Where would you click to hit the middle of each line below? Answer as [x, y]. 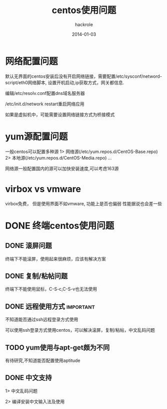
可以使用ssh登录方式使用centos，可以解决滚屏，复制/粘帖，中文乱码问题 [80, 330]
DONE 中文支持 [29, 378]
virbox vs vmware [43, 189]
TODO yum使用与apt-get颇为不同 [57, 348]
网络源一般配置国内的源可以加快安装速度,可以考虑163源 [62, 168]
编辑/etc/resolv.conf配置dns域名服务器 [45, 93]
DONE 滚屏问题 [29, 246]
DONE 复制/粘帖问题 [36, 276]
